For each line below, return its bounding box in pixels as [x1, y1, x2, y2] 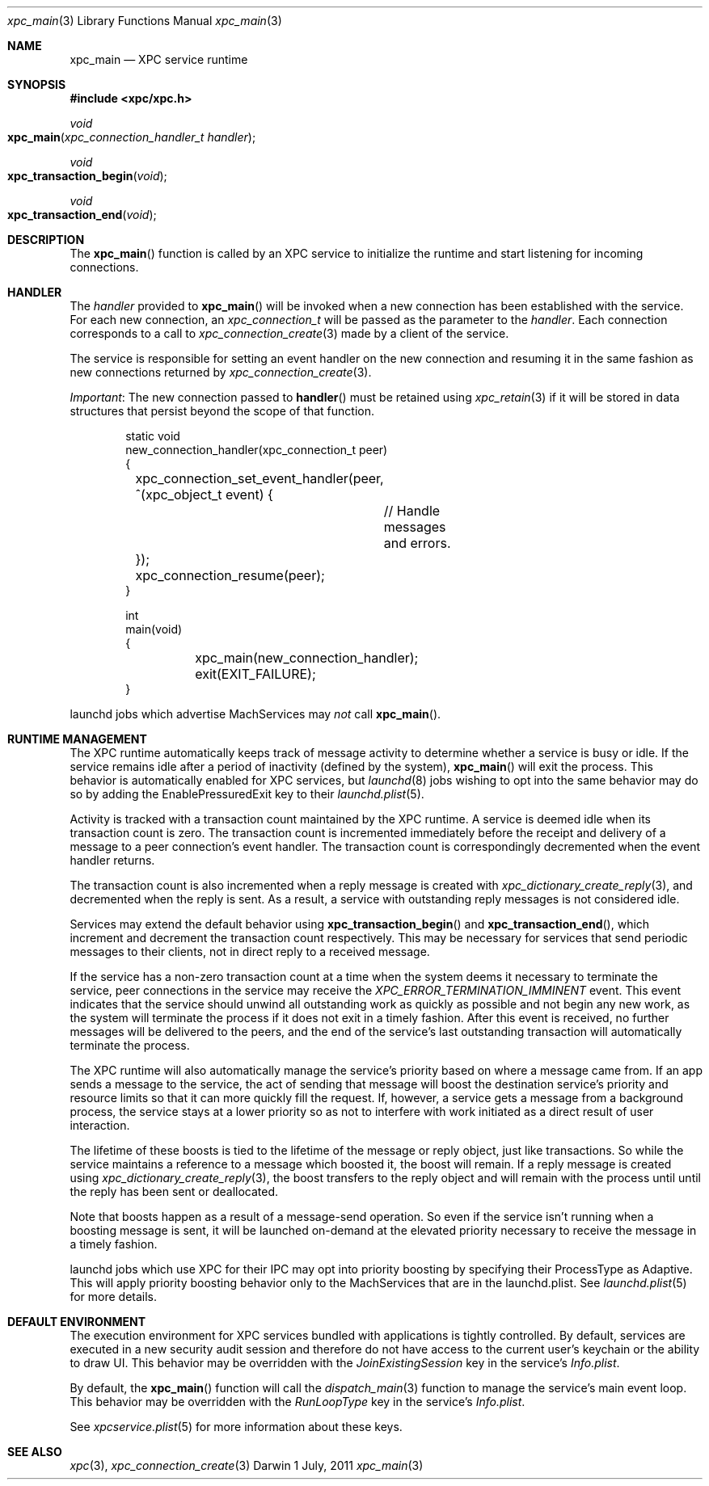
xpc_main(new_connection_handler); [195, 650, 419, 666]
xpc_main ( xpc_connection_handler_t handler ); [7, 130, 256, 144]
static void [125, 429, 180, 443]
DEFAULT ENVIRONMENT [7, 1315, 146, 1328]
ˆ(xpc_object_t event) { [135, 486, 273, 503]
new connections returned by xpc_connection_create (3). [70, 365, 372, 379]
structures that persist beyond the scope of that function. [70, 404, 375, 418]
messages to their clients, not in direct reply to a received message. [70, 945, 430, 958]
